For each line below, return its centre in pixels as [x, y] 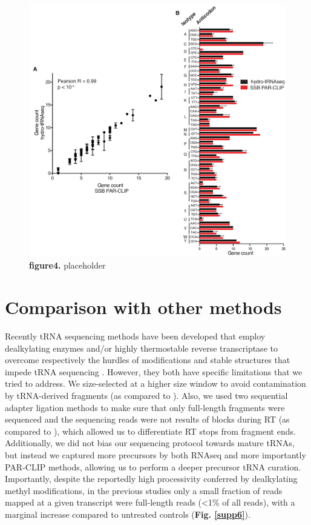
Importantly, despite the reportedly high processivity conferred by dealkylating [151, 479]
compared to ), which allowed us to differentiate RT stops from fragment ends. [150, 431]
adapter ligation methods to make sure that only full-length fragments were [145, 407]
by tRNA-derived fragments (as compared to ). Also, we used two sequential [146, 395]
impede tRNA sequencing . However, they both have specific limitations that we [154, 371]
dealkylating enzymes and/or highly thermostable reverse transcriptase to [141, 348]
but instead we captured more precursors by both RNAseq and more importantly [155, 454]
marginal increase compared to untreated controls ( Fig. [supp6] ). [128, 514]
